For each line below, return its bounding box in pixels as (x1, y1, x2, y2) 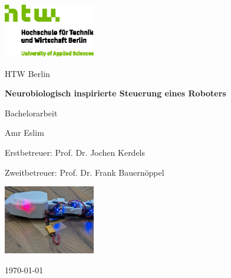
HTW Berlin (5, 67, 50, 79)
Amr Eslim (5, 126, 44, 139)
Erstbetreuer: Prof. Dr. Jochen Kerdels (5, 146, 146, 158)
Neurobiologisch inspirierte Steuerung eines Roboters (5, 87, 226, 99)
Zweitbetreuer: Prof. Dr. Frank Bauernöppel (5, 166, 164, 178)
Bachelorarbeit (5, 106, 58, 119)
